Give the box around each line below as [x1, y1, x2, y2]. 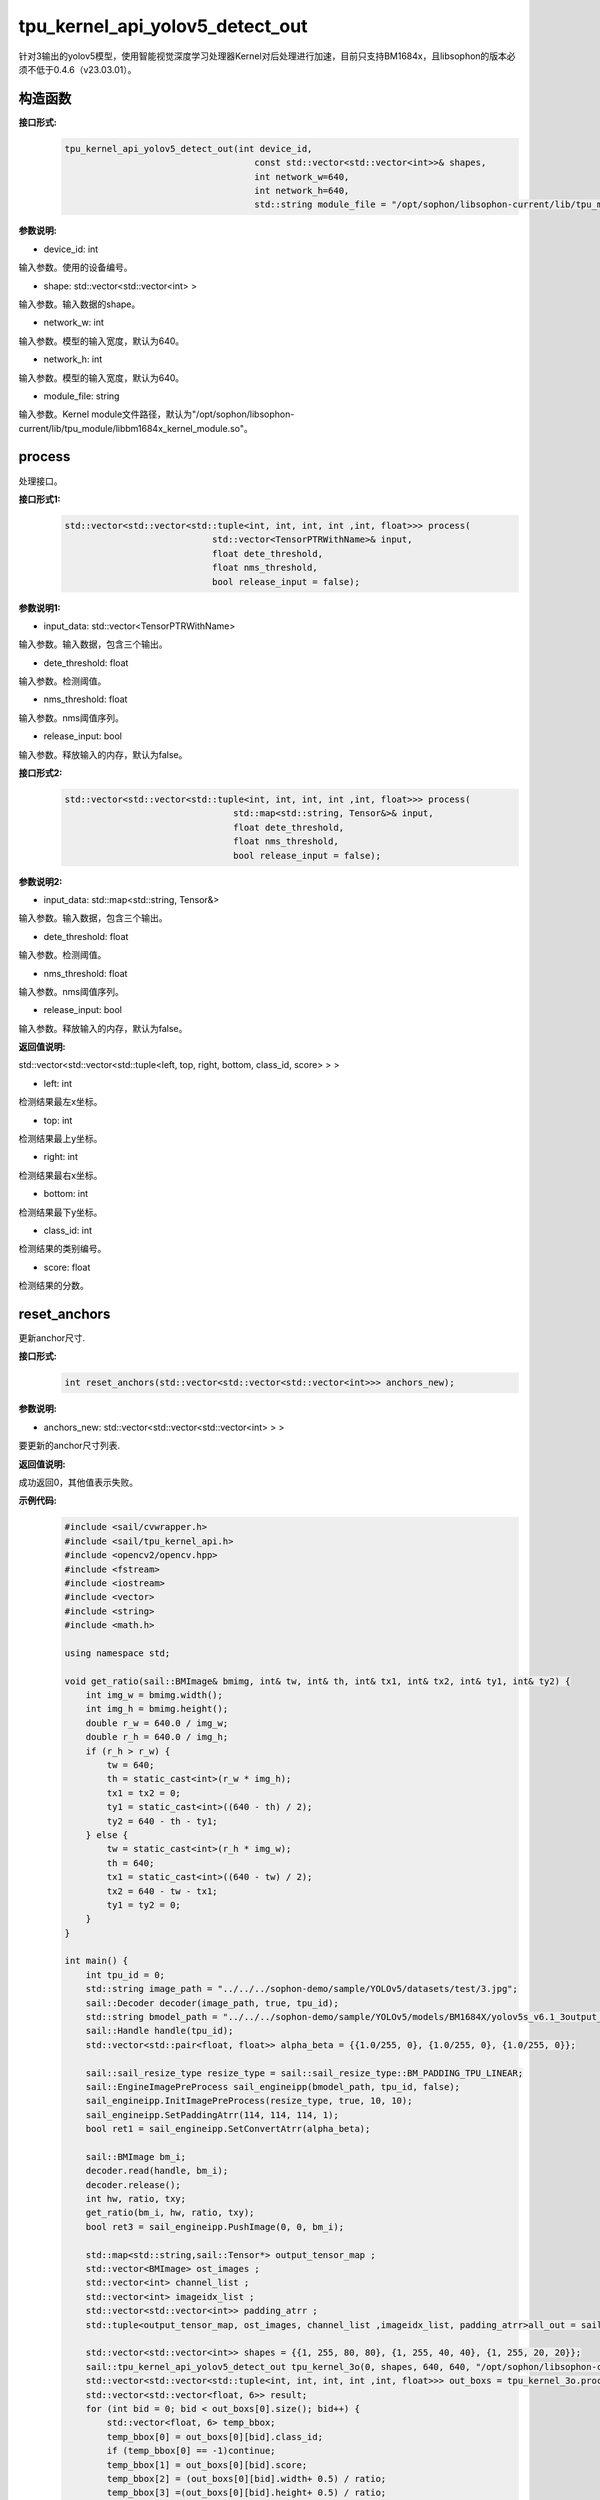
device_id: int [43, 243, 99, 255]
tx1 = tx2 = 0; [106, 1787, 182, 1799]
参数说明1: [18, 601, 61, 614]
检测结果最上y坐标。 [18, 1133, 103, 1145]
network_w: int [43, 316, 105, 329]
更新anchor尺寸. [18, 1332, 86, 1344]
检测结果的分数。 [18, 1280, 89, 1292]
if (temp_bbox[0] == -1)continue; [106, 2445, 276, 2457]
